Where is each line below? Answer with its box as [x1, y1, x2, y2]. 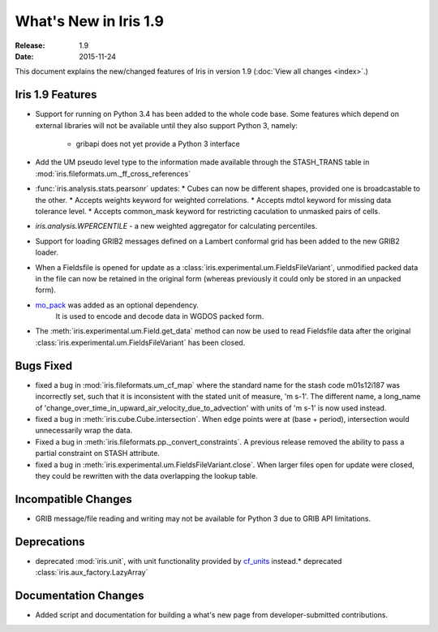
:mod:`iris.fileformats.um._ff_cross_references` [35, 169, 191, 178]
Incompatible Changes [15, 492, 133, 506]
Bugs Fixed [15, 359, 73, 372]
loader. [35, 247, 58, 257]
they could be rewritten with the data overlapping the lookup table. [35, 471, 259, 480]
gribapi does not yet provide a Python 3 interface [75, 139, 241, 149]
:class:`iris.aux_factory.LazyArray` [35, 568, 148, 578]
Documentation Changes [15, 588, 144, 602]
